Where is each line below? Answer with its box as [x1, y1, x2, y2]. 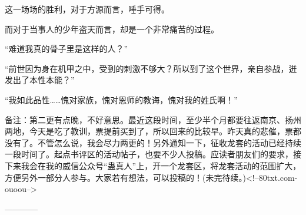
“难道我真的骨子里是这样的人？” [5, 42, 128, 55]
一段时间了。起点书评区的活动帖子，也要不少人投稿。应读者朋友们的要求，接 [5, 148, 301, 160]
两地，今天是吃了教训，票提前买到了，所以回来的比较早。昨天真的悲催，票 [5, 125, 293, 137]
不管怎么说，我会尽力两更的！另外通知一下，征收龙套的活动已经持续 [37, 136, 301, 148]
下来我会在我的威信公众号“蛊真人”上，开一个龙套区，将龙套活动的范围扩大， [5, 159, 301, 171]
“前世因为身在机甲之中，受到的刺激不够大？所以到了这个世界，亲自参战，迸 [5, 62, 297, 74]
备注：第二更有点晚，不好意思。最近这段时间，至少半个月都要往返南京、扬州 [5, 113, 301, 125]
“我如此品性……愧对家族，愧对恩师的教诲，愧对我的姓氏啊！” [5, 93, 238, 105]
